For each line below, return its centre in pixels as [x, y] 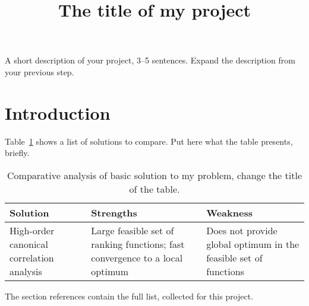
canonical [29, 244]
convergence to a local [137, 257]
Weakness [229, 212]
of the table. [154, 189]
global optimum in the [253, 244]
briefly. [17, 153]
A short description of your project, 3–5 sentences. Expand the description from [150, 60]
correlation [32, 257]
